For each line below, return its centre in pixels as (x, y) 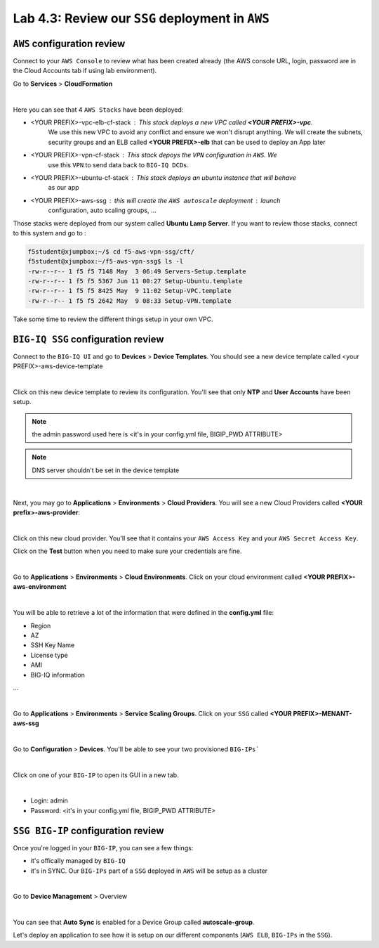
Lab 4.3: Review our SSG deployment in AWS (141, 18)
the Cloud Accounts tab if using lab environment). (85, 71)
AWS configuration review (69, 43)
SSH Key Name (53, 645)
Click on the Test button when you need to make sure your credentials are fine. (127, 551)
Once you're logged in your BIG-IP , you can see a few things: (103, 848)
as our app (64, 188)
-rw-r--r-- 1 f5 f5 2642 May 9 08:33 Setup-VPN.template (129, 301)
